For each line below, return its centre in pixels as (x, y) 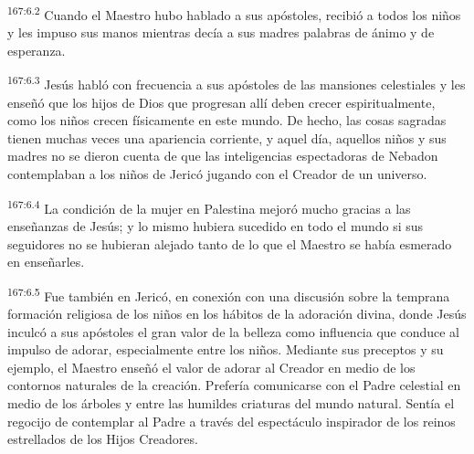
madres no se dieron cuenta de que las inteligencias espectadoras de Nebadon (223, 156)
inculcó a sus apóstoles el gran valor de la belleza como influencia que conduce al (234, 331)
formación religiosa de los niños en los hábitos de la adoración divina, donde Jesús (237, 313)
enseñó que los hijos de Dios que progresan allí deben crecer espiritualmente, (221, 102)
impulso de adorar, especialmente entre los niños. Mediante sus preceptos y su (226, 349)
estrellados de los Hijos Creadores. (103, 439)
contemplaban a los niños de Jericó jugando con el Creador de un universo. (217, 174)
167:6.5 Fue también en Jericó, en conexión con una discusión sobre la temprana (229, 294)
